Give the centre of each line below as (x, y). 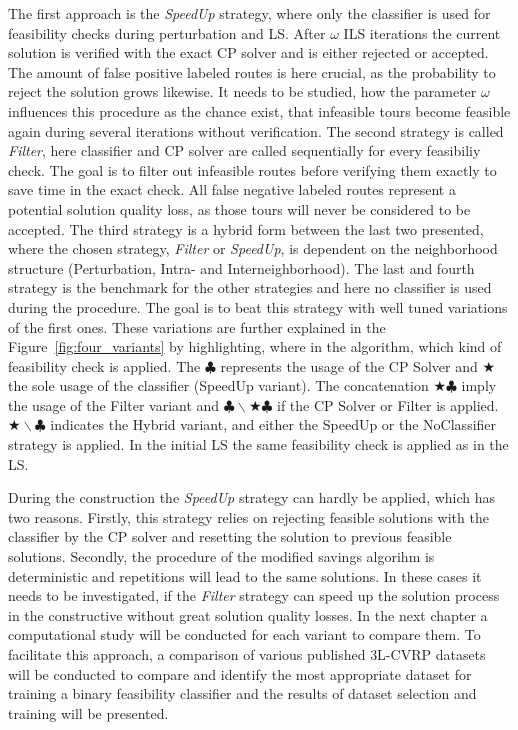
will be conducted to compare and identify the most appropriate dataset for (240, 673)
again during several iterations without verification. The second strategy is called (256, 130)
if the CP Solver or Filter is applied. (388, 404)
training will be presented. (88, 712)
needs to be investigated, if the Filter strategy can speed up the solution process (254, 595)
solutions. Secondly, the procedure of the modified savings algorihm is (221, 556)
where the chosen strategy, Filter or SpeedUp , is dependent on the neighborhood (253, 248)
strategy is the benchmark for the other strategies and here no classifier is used (250, 287)
